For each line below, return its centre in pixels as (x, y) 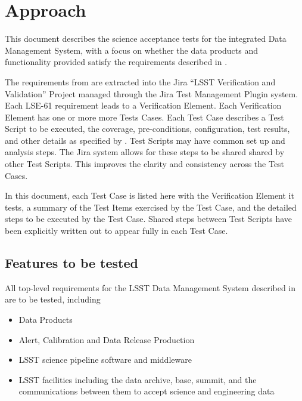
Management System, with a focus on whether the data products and (131, 50)
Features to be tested (71, 263)
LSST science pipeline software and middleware (105, 360)
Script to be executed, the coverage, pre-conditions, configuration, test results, (147, 129)
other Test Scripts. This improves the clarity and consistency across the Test (145, 164)
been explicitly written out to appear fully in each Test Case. (116, 231)
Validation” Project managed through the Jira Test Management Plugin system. (152, 93)
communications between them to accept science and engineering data (147, 391)
